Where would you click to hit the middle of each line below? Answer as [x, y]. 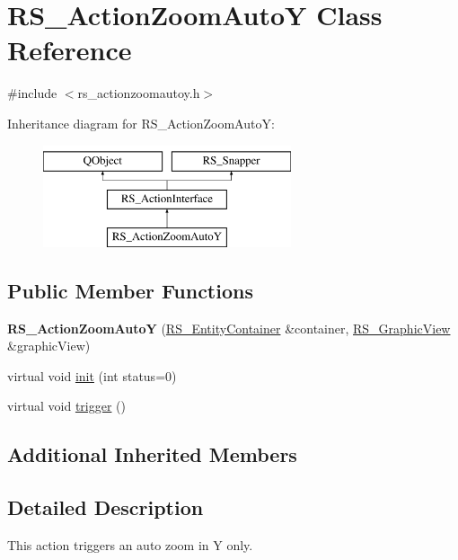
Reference [70, 50]
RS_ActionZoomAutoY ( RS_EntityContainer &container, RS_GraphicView [229, 328]
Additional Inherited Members [152, 454]
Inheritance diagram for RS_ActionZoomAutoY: [141, 123]
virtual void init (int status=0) [92, 375]
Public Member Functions [130, 290]
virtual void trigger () [66, 406]
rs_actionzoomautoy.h [139, 93]
